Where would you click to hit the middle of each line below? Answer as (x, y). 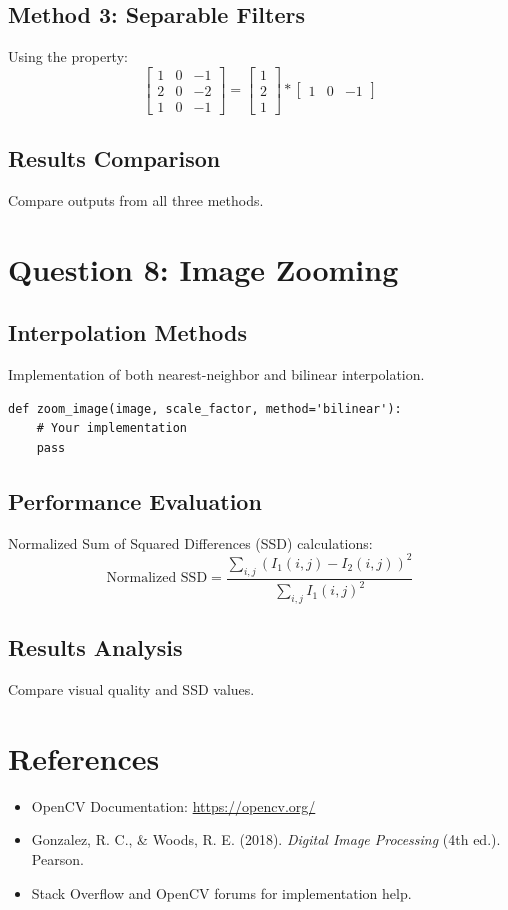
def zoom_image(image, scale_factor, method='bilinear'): (205, 408)
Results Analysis (95, 647)
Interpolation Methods (128, 332)
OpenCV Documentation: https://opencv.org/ (173, 805)
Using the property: (68, 56)
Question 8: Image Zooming (203, 268)
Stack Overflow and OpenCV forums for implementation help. (221, 892)
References (84, 757)
